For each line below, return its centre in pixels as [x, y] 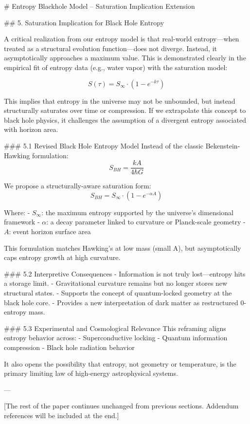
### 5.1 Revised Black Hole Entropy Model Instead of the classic [104, 145]
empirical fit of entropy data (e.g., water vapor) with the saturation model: [116, 67]
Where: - [17, 212]
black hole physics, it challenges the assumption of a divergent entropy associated [125, 120]
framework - [22, 222]
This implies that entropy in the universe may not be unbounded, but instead [120, 101]
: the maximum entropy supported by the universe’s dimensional [137, 212]
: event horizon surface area [50, 231]
